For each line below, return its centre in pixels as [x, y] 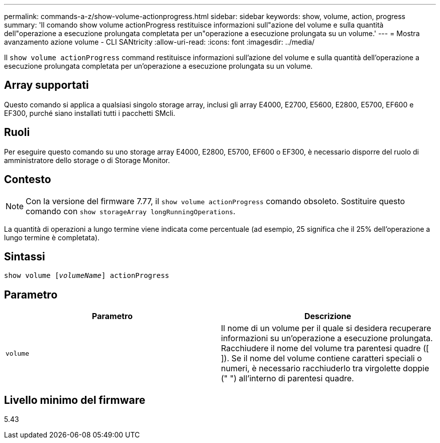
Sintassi [25, 256]
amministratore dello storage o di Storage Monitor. [87, 160]
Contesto [28, 180]
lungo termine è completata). [52, 237]
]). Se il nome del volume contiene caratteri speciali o [321, 358]
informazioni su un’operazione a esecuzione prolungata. [327, 338]
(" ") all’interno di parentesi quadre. [288, 379]
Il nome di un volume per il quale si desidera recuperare [326, 328]
